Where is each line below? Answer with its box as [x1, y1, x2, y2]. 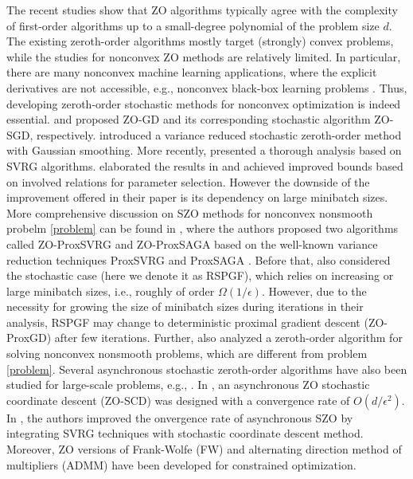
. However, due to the [261, 282, 367, 299]
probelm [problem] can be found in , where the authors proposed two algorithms [6, 220, 399, 237]
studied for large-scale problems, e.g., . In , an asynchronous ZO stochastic [6, 376, 370, 393]
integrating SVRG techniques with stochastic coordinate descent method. [6, 425, 364, 442]
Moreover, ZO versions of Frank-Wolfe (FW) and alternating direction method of [6, 441, 402, 457]
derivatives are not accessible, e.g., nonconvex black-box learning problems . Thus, [6, 79, 407, 96]
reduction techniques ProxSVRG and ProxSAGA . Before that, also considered [6, 251, 391, 268]
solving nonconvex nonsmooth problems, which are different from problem [6, 345, 368, 362]
